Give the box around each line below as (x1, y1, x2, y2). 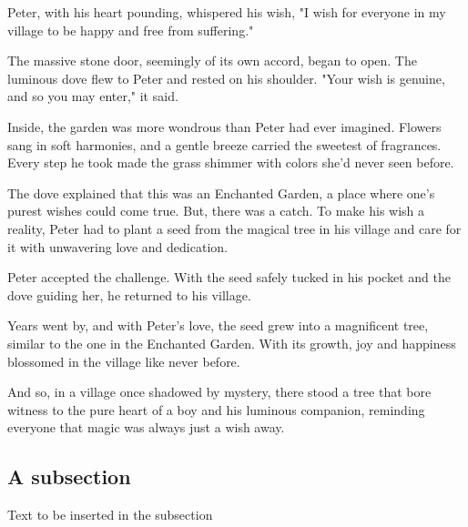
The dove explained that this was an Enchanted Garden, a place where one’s (7, 183, 435, 202)
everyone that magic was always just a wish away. (7, 418, 285, 437)
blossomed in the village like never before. (7, 351, 240, 370)
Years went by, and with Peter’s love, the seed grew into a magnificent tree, (7, 316, 429, 335)
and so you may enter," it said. (7, 86, 178, 106)
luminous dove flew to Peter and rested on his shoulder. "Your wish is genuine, (7, 68, 445, 87)
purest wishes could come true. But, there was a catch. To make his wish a (7, 201, 425, 220)
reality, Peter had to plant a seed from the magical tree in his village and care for (7, 218, 462, 238)
